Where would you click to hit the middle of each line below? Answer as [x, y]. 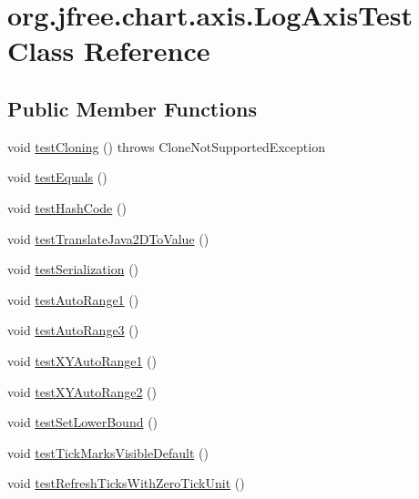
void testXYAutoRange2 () [82, 391]
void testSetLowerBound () [83, 422]
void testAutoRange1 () [73, 299]
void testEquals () [57, 177]
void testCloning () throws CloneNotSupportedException [166, 146]
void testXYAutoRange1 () [82, 360]
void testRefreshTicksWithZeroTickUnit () [126, 483]
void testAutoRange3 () [73, 330]
